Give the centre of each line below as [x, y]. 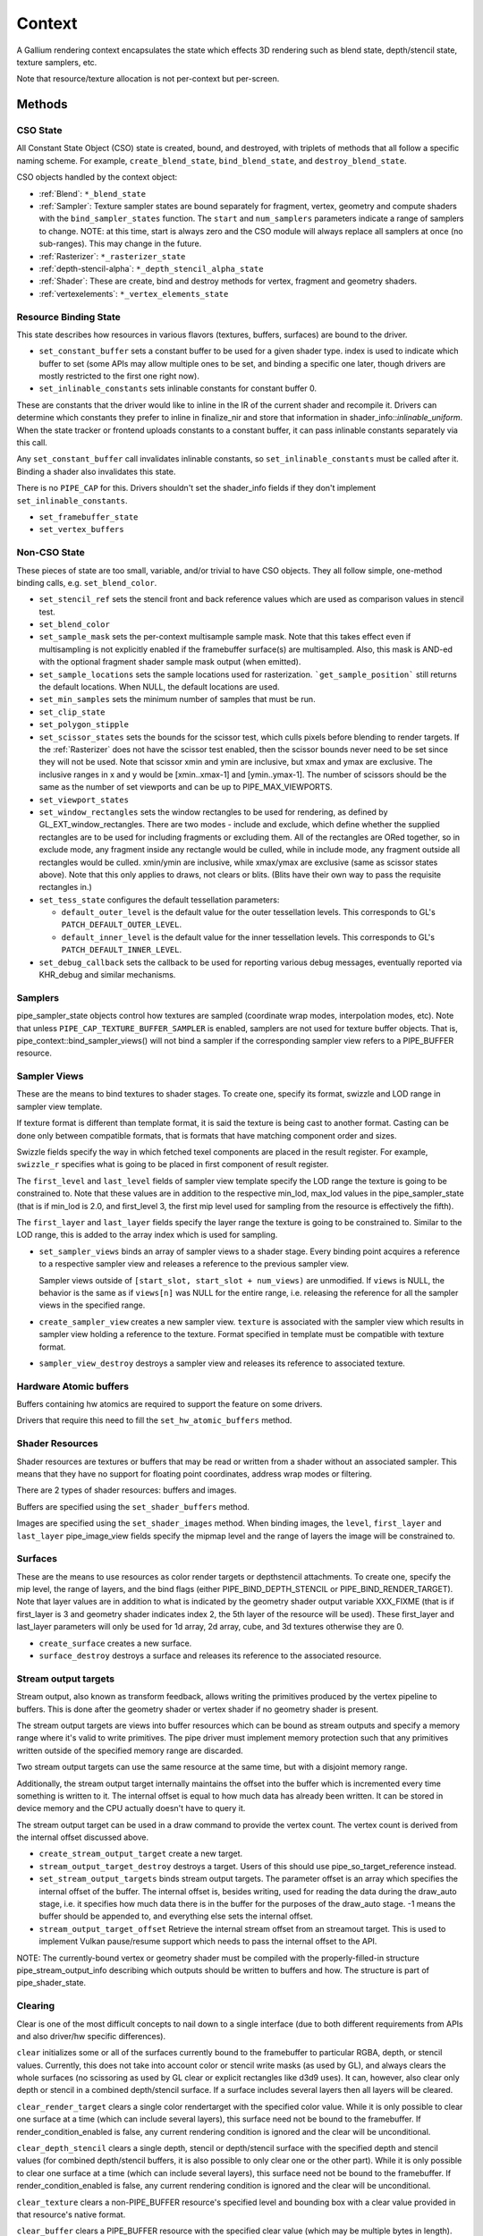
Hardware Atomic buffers [73, 1386]
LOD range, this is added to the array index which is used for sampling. [147, 1235]
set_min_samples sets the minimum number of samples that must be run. [178, 699]
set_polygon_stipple [84, 725]
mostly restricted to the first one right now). [119, 377]
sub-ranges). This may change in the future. [120, 244]
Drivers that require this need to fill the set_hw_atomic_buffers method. [154, 1420]
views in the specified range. [92, 1305]
